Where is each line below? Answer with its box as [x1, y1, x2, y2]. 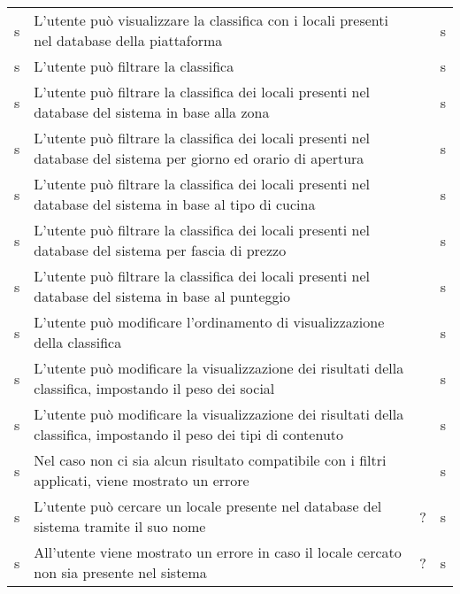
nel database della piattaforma [34, 30, 223, 50]
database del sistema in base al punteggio [34, 286, 290, 306]
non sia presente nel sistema [34, 562, 207, 582]
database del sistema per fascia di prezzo [34, 240, 287, 260]
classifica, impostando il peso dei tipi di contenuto [34, 424, 344, 444]
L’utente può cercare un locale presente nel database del [34, 496, 382, 516]
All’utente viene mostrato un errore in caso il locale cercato [34, 542, 402, 562]
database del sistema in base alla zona [34, 102, 270, 122]
